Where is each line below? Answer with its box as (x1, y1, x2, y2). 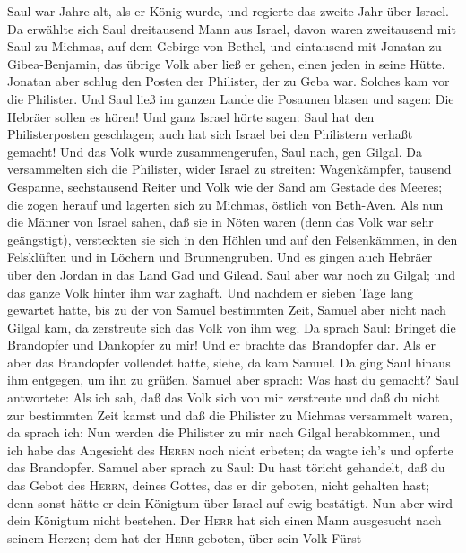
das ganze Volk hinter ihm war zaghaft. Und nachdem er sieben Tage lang (7, 282, 413, 301)
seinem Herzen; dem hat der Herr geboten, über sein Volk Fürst (7, 528, 362, 547)
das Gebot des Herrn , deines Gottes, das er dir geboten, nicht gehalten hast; (7, 476, 430, 495)
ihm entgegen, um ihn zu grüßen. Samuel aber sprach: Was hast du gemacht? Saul (7, 370, 459, 389)
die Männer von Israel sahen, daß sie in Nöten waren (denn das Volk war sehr (7, 212, 434, 231)
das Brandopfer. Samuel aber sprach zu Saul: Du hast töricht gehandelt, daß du (7, 458, 445, 477)
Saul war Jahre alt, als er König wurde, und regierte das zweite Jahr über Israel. (7, 2, 449, 20)
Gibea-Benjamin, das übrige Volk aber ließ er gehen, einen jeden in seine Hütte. (7, 54, 445, 73)
